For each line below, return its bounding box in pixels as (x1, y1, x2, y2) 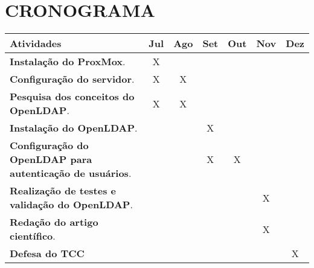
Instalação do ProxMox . (10, 54, 126, 69)
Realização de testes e (10, 183, 117, 198)
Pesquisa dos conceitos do (10, 89, 135, 104)
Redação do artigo (10, 215, 98, 229)
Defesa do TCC (10, 246, 85, 261)
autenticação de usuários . (10, 166, 132, 180)
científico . (10, 229, 56, 243)
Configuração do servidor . (10, 72, 135, 86)
